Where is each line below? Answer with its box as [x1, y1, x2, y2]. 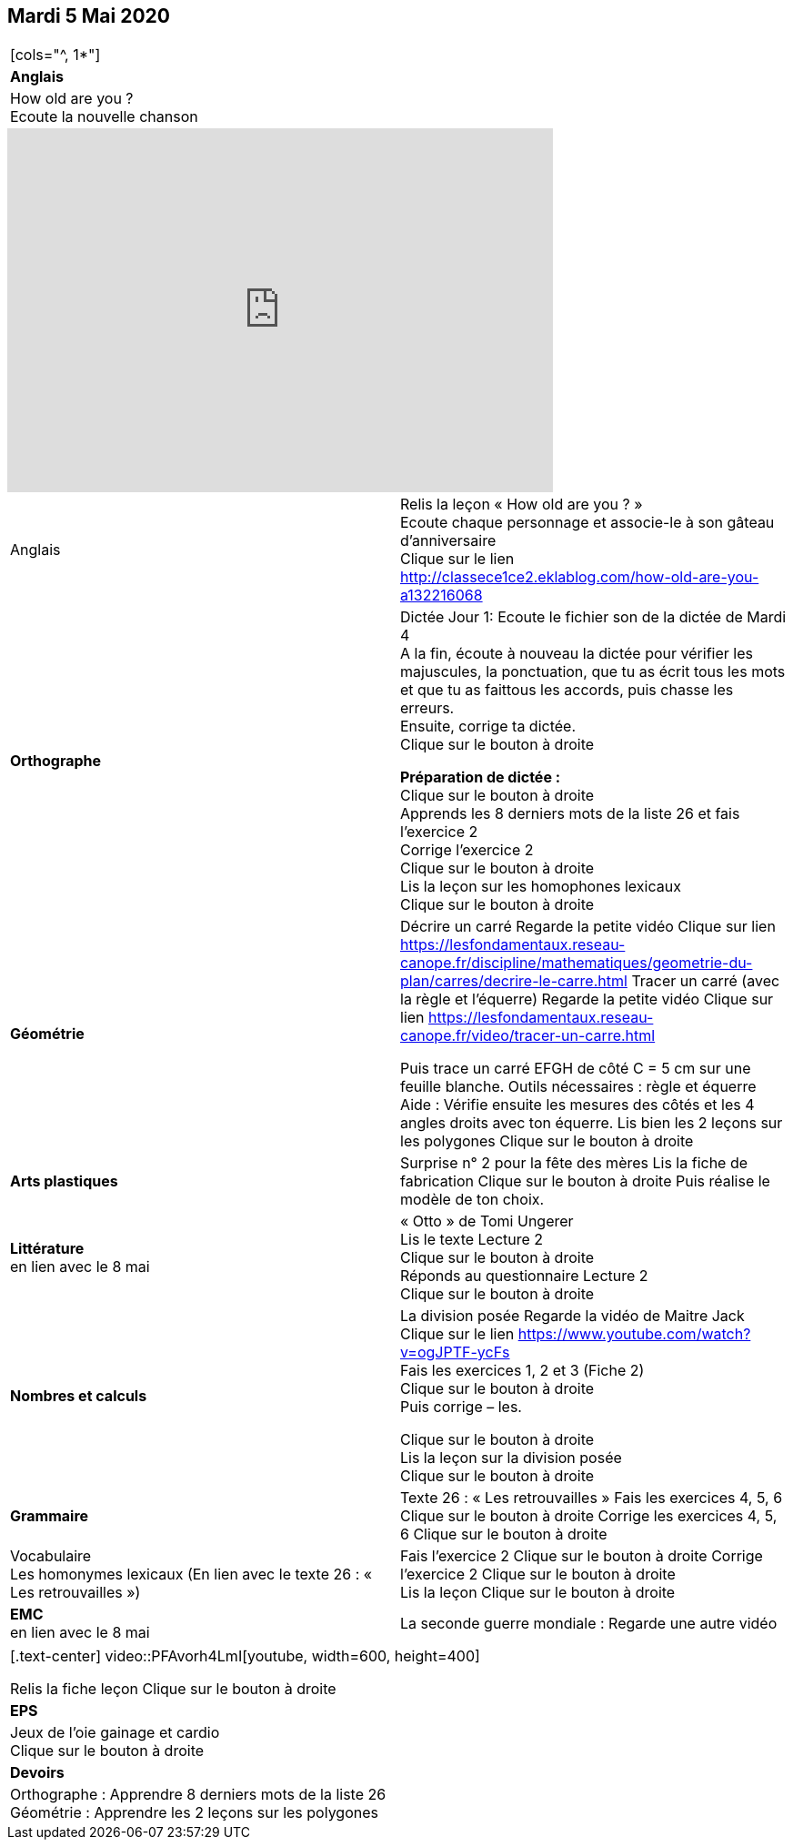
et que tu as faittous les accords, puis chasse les [400, 681, 734, 700]
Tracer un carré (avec [631, 972, 780, 991]
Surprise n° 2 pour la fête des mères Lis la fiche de [400, 1154, 748, 1173]
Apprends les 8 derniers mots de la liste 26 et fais [400, 804, 740, 823]
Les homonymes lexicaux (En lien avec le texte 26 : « [10, 1565, 373, 1584]
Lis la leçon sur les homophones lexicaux [400, 877, 681, 896]
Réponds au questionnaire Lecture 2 [400, 1267, 648, 1286]
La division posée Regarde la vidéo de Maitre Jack [400, 1307, 745, 1326]
